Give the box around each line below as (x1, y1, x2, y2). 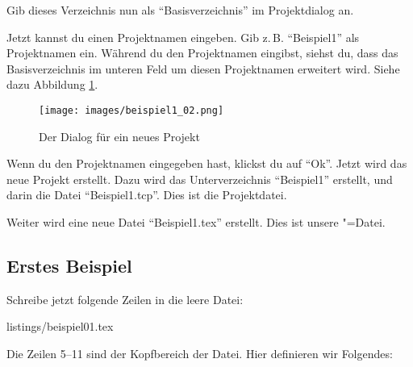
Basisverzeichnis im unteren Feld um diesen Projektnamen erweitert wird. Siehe (6, 60, 400, 77)
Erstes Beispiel (6, 252, 132, 277)
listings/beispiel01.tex (6, 318, 114, 335)
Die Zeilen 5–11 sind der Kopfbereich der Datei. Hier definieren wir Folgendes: (6, 344, 393, 361)
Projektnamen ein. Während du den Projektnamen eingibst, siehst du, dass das (6, 44, 398, 61)
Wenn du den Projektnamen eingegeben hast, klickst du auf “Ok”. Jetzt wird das (6, 155, 407, 172)
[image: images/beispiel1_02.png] (39, 104, 224, 116)
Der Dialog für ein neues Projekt (39, 127, 200, 144)
